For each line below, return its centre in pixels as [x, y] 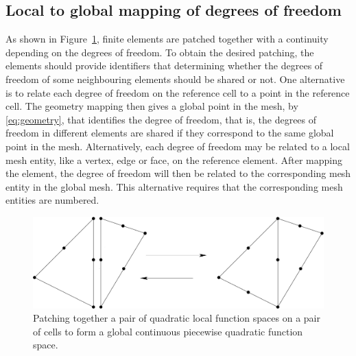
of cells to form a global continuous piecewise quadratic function [168, 331]
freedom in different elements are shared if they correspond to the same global [170, 133]
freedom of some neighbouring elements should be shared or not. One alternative [175, 79]
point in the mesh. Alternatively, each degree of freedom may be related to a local [178, 146]
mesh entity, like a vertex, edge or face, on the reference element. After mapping [174, 159]
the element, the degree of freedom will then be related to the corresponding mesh [178, 173]
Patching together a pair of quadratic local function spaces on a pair [177, 318]
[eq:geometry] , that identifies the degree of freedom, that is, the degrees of [161, 119]
